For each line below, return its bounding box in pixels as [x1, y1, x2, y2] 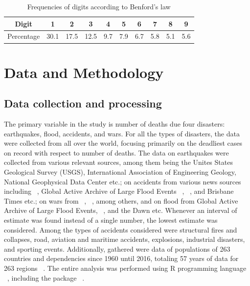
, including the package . [7, 272, 85, 283]
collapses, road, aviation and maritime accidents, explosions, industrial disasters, [4, 234, 245, 244]
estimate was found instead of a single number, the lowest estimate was [4, 215, 218, 225]
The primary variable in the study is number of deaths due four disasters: [4, 119, 225, 129]
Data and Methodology [4, 62, 164, 82]
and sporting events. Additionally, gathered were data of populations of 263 [4, 243, 230, 254]
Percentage [7, 31, 40, 41]
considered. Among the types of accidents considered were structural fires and [4, 224, 237, 234]
